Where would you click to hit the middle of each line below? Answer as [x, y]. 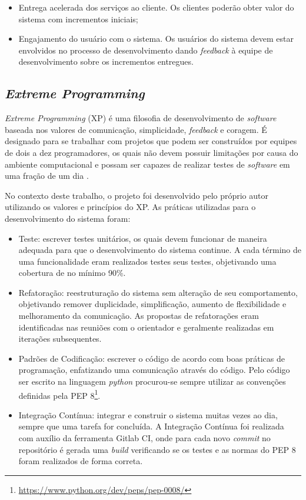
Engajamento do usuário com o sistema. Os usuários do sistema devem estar [156, 39]
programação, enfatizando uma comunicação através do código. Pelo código [154, 370]
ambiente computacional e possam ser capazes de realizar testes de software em [147, 164]
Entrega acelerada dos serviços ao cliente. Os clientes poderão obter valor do [156, 7]
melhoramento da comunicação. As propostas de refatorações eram [139, 316]
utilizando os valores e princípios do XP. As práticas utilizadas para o [130, 207]
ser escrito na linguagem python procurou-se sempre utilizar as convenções [152, 381]
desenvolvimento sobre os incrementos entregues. [106, 61]
